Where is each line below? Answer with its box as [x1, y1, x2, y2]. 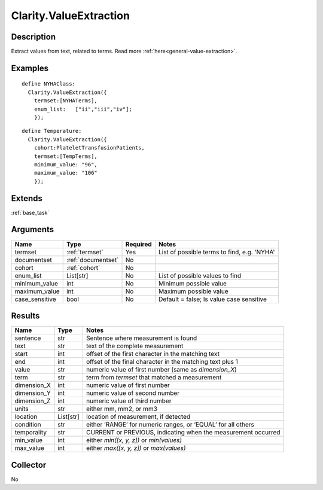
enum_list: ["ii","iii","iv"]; [33, 105, 133, 112]
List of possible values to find [159, 271, 242, 279]
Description [11, 32, 56, 42]
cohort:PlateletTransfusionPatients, [33, 144, 145, 151]
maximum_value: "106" [33, 169, 98, 176]
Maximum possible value [159, 287, 228, 296]
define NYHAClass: [22, 81, 76, 87]
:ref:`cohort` [66, 263, 100, 272]
